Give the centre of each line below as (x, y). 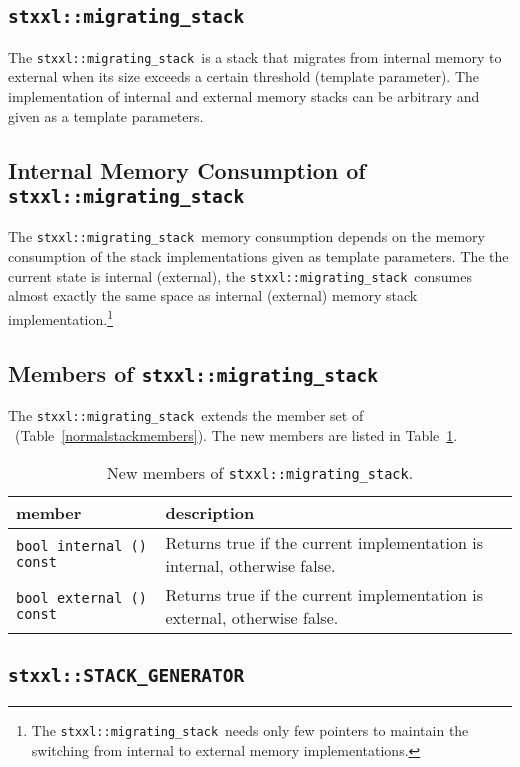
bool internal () (81, 546)
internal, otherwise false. (250, 566)
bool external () (81, 598)
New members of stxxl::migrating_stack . (260, 473)
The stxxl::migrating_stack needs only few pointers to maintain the (250, 729)
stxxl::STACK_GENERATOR (126, 675)
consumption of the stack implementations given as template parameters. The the (258, 256)
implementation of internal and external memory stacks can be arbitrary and (244, 96)
